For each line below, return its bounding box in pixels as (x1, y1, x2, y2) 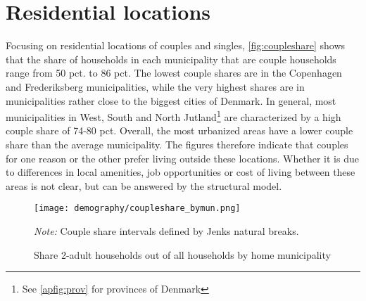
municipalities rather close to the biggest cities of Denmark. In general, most (6, 93, 336, 108)
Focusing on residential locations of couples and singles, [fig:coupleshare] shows (6, 38, 346, 53)
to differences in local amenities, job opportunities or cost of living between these (6, 165, 355, 179)
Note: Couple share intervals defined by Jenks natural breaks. (34, 223, 299, 238)
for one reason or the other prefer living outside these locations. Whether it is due (6, 150, 359, 165)
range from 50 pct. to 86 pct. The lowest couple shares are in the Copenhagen (6, 65, 342, 80)
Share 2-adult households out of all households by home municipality (34, 247, 331, 262)
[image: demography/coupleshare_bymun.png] (34, 203, 241, 214)
